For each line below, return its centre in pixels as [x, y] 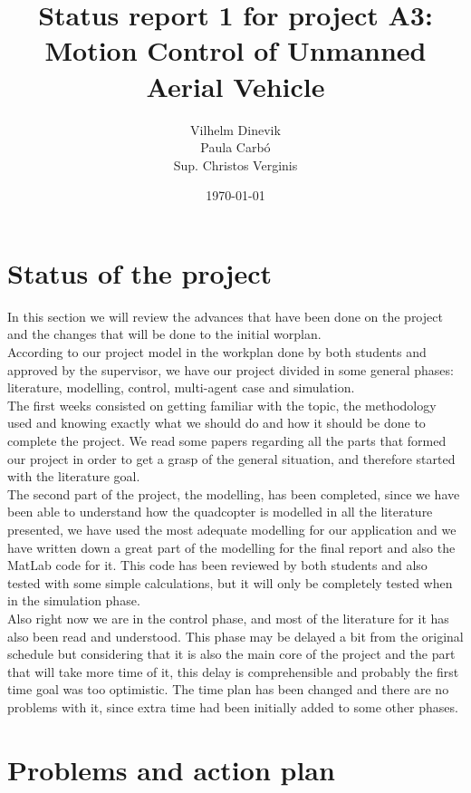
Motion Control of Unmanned [235, 50]
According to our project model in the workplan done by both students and [217, 352]
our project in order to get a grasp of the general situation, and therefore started [231, 458]
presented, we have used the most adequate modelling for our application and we [232, 529]
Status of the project [140, 272]
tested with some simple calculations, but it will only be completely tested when [230, 582]
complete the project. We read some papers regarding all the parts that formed [227, 440]
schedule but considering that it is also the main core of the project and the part [231, 654]
